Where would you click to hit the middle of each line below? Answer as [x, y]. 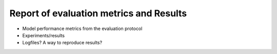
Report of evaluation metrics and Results [98, 13]
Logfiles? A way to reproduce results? [62, 43]
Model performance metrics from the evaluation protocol [82, 29]
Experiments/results [44, 35]
